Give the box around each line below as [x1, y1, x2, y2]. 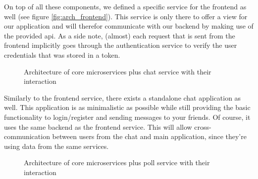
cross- [194, 121, 211, 132]
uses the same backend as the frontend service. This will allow [4, 121, 192, 132]
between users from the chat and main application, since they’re [52, 131, 247, 142]
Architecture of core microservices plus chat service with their [24, 66, 211, 76]
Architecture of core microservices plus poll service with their [24, 157, 210, 168]
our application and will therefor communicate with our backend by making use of [4, 21, 254, 31]
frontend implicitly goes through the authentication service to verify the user [4, 40, 237, 50]
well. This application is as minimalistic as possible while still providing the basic [4, 102, 251, 112]
